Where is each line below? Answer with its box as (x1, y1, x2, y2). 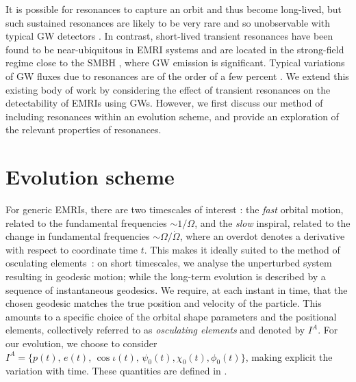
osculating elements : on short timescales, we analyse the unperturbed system (5, 256, 332, 270)
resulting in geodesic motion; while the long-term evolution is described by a (5, 269, 326, 284)
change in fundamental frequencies (5, 229, 150, 243)
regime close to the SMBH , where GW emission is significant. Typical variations (5, 55, 345, 70)
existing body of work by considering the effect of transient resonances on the (5, 82, 331, 96)
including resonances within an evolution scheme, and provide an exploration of (5, 109, 339, 123)
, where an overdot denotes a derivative (179, 229, 345, 243)
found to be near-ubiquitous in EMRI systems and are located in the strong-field (5, 42, 344, 56)
